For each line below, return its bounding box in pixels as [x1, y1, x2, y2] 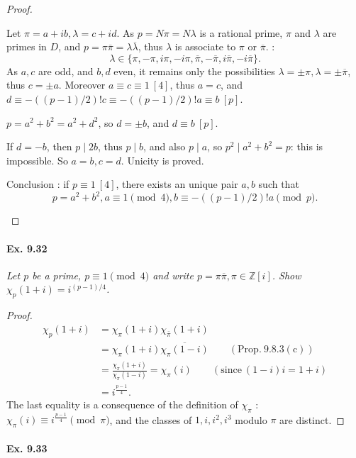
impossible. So [6, 152, 68, 167]
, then [46, 139, 72, 154]
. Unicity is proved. [121, 152, 204, 167]
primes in [6, 39, 47, 54]
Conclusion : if [6, 177, 69, 191]
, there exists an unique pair [116, 177, 238, 191]
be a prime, [32, 267, 82, 282]
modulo [235, 412, 267, 427]
